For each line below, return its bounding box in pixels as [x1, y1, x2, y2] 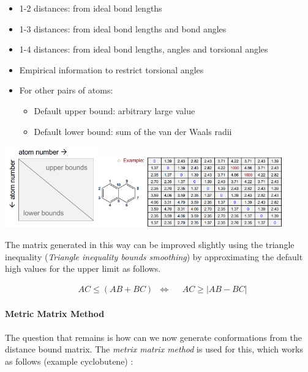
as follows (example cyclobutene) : [5, 354, 133, 367]
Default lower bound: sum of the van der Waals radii [34, 125, 232, 137]
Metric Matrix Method [5, 307, 105, 320]
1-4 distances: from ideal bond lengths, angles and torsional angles [19, 43, 268, 56]
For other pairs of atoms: [19, 84, 113, 97]
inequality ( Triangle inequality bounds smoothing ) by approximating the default [5, 250, 303, 263]
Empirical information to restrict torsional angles [19, 63, 204, 76]
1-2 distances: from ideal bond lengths [19, 2, 162, 14]
